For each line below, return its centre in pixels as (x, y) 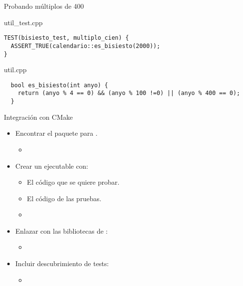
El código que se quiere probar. (73, 182)
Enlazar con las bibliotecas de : (61, 230)
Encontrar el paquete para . (56, 133)
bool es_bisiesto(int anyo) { (59, 85)
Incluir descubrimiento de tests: (62, 263)
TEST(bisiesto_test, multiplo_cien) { (66, 38)
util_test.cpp (23, 22)
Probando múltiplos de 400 (44, 6)
